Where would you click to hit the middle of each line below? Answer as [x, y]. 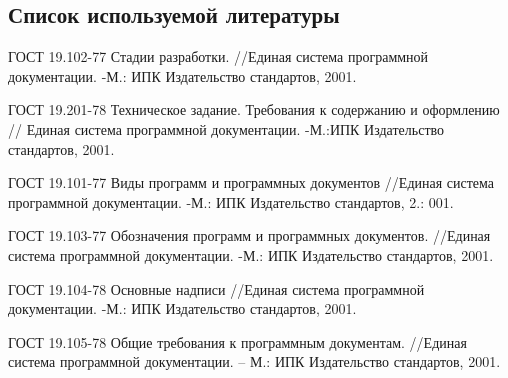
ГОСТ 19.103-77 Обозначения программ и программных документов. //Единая [249, 235]
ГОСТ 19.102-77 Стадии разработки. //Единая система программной [218, 56]
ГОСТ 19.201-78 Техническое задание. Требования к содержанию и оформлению [254, 109]
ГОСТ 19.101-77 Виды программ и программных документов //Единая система [251, 182]
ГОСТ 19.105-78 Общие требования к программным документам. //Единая [237, 341]
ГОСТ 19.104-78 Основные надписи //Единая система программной [216, 288]
